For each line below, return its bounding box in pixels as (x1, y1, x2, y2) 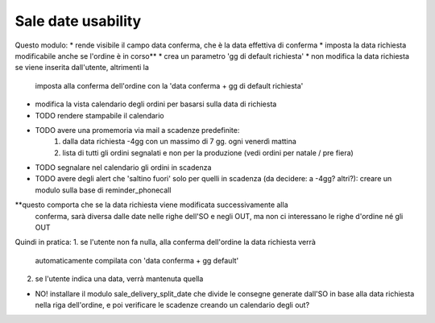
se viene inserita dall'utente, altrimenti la (14, 63, 149, 72)
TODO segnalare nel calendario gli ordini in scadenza (35, 163, 212, 172)
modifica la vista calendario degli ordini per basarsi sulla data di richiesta (35, 99, 277, 109)
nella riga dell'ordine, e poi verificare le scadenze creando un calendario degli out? (35, 300, 310, 309)
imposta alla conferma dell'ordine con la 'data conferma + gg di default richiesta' (35, 81, 304, 90)
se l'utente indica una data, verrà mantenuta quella (35, 274, 204, 284)
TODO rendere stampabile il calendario (35, 110, 164, 120)
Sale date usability (14, 12, 142, 30)
